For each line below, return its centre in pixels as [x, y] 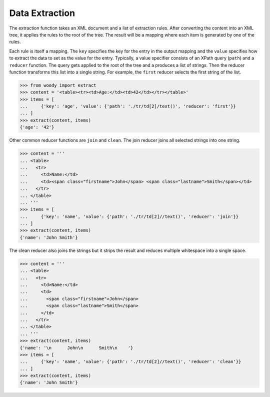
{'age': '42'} [37, 127]
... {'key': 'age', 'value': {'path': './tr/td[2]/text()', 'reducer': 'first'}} [128, 106]
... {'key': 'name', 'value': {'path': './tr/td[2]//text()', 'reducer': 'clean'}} [130, 362]
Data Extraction [42, 13]
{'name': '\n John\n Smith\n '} [76, 348]
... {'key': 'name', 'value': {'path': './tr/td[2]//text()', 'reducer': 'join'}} [129, 216]
